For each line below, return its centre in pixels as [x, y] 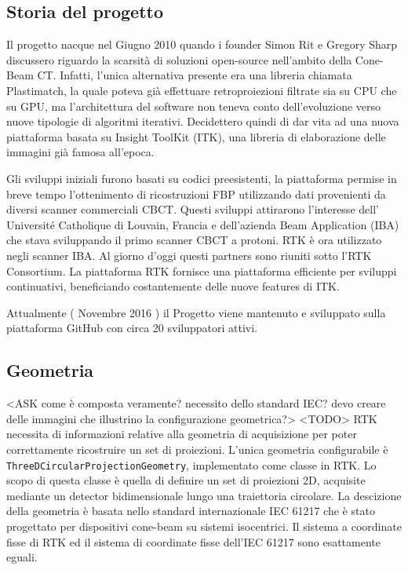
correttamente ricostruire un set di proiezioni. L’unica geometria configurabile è [197, 449]
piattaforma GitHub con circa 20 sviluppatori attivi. [132, 328]
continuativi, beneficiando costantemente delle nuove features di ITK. [173, 286]
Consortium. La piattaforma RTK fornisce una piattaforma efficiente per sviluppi [202, 270]
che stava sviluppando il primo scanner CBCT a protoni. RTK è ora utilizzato [194, 240]
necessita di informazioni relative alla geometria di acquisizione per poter [182, 434]
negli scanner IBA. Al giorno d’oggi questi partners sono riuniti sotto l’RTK [189, 255]
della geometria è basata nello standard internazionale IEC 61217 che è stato [191, 511]
